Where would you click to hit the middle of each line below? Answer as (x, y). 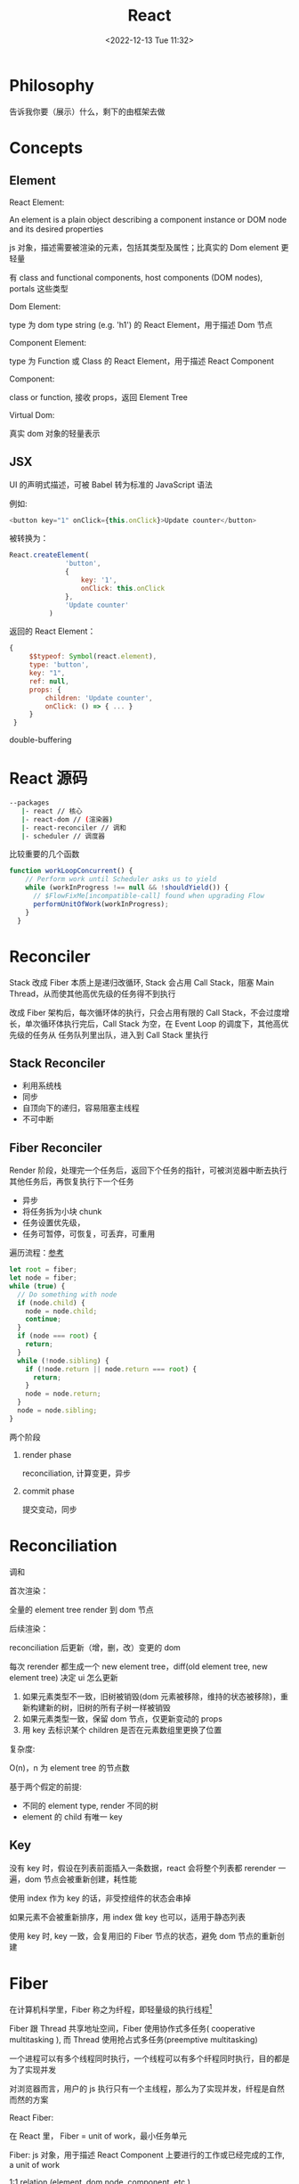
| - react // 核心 (52, 811)
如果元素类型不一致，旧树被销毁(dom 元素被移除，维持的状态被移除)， (151, 1696)
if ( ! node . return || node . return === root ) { (111, 1369)
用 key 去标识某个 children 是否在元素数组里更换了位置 (122, 1730)
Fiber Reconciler (56, 1147)
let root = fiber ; (43, 1270)
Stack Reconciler (57, 1063)
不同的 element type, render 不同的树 (90, 1805)
